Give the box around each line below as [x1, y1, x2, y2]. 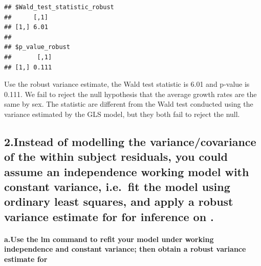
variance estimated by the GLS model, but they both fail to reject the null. [4, 108, 240, 119]
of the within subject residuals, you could [4, 149, 228, 164]
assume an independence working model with [4, 163, 249, 179]
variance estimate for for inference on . [4, 208, 214, 224]
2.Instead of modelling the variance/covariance [4, 133, 256, 149]
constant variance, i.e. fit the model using [4, 179, 230, 195]
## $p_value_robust [4, 43, 70, 51]
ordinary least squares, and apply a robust [4, 194, 233, 209]
